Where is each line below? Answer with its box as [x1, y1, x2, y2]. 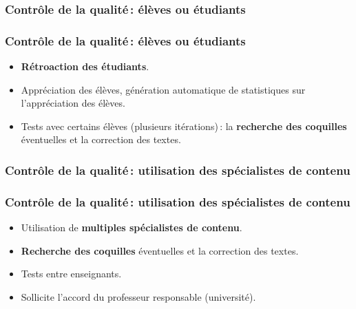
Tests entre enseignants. [21, 266, 122, 281]
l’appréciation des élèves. [21, 96, 125, 110]
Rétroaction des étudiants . [21, 59, 149, 74]
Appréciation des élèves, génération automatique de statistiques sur [21, 82, 306, 96]
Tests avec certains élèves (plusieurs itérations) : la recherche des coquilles [21, 118, 347, 133]
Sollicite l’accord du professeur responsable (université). [21, 289, 256, 303]
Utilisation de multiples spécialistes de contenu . [21, 220, 242, 235]
